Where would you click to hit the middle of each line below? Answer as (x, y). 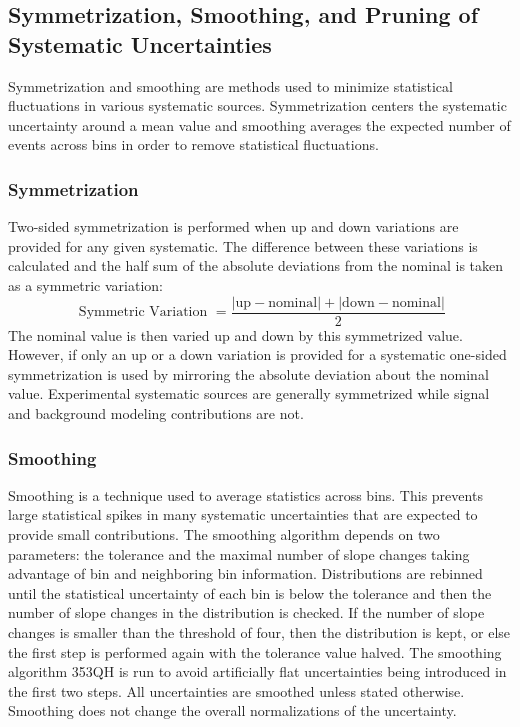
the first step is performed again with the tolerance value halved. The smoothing (255, 651)
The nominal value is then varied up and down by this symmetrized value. (235, 334)
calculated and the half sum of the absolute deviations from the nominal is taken (256, 265)
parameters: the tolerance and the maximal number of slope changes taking (239, 553)
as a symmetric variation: (85, 284)
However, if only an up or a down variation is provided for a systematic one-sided (257, 354)
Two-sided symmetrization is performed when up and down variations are (233, 226)
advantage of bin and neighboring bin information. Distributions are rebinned (245, 573)
